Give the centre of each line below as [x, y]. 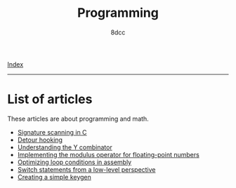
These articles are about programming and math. [78, 119]
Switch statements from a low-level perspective [86, 169]
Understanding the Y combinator [65, 147]
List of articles [50, 99]
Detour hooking [40, 140]
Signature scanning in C [52, 132]
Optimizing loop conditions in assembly [74, 162]
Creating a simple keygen [54, 177]
